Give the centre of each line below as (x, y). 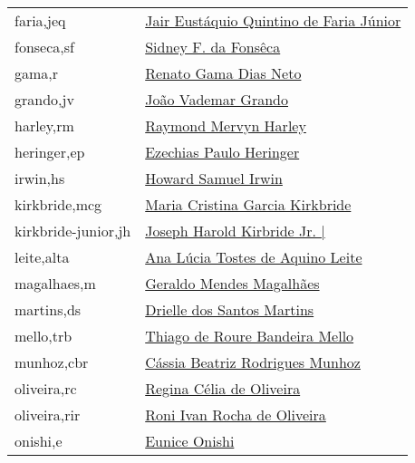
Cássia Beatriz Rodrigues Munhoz (253, 362)
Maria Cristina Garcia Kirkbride (248, 204)
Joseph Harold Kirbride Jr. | (235, 231)
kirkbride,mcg (58, 204)
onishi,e (39, 441)
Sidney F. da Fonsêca (213, 47)
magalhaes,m (55, 283)
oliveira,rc (46, 388)
